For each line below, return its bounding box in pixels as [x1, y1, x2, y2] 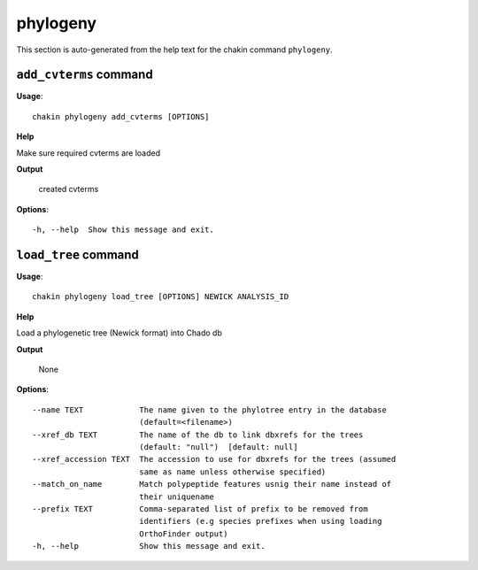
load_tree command [16, 248, 139, 262]
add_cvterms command [16, 67, 154, 82]
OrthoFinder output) [138, 528, 229, 539]
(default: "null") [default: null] [138, 443, 298, 451]
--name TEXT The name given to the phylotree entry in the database [32, 404, 387, 415]
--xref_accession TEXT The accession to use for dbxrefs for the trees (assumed [32, 454, 397, 465]
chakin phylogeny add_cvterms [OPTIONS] [32, 112, 210, 121]
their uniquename [138, 491, 214, 502]
